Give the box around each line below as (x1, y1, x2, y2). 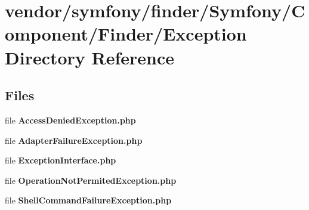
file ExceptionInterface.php (5, 154, 116, 166)
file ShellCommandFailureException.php (5, 194, 172, 206)
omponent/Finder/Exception (5, 21, 247, 46)
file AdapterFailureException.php (5, 134, 143, 146)
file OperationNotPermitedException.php (5, 174, 177, 186)
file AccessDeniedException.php (5, 113, 136, 126)
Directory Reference (5, 45, 175, 69)
